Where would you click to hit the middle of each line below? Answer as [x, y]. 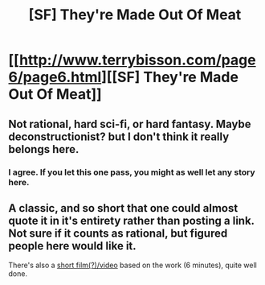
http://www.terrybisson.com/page [137, 60]
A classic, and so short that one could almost [123, 208]
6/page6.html [55, 77]
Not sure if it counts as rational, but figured [118, 233]
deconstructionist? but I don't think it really [119, 136]
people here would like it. [72, 246]
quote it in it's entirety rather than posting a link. [131, 220]
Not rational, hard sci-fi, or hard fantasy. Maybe [130, 124]
